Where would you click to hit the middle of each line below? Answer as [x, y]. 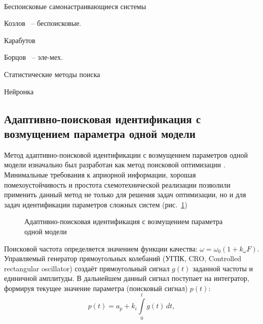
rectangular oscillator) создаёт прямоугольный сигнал [87, 268]
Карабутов [20, 40]
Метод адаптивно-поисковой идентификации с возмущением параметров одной [126, 154]
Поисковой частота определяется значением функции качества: [101, 248]
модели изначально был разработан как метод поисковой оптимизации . [115, 165]
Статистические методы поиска [52, 74]
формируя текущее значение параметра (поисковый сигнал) [96, 288]
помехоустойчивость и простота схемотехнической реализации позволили [117, 184]
